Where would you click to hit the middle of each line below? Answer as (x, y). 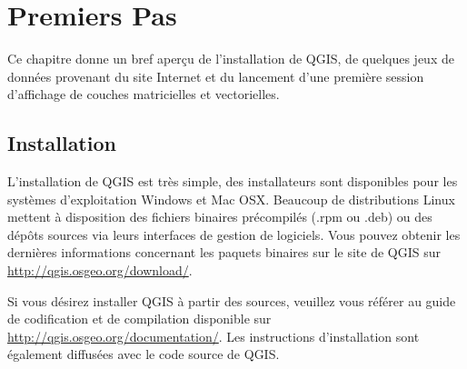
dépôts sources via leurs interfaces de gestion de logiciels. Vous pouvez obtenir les (234, 234)
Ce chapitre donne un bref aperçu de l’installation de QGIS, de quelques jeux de (231, 59)
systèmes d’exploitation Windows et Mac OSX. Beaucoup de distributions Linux (231, 199)
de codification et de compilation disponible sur (139, 319)
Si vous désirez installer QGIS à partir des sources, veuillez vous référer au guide (232, 300)
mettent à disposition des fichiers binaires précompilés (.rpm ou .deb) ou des (220, 217)
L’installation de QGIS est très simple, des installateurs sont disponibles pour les (233, 181)
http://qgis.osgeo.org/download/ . (100, 270)
